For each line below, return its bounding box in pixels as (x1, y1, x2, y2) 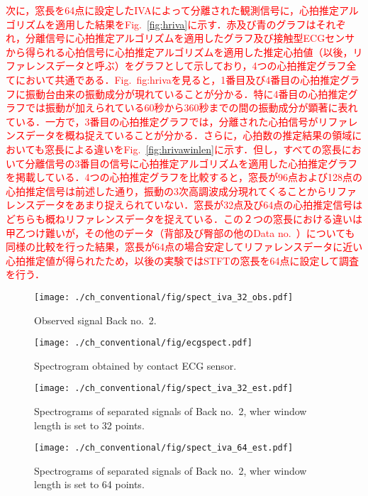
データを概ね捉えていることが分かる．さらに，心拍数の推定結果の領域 (25, 128, 352, 143)
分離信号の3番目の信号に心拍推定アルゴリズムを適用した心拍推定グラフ (25, 155, 358, 170)
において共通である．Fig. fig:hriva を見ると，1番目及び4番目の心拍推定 (15, 72, 340, 87)
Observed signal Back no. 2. (34, 312, 157, 327)
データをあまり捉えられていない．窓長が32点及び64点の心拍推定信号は (35, 197, 363, 212)
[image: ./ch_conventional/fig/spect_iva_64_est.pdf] (34, 443, 294, 453)
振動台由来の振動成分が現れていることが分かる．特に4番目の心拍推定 (25, 86, 348, 101)
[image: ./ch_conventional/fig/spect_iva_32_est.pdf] (34, 383, 294, 394)
